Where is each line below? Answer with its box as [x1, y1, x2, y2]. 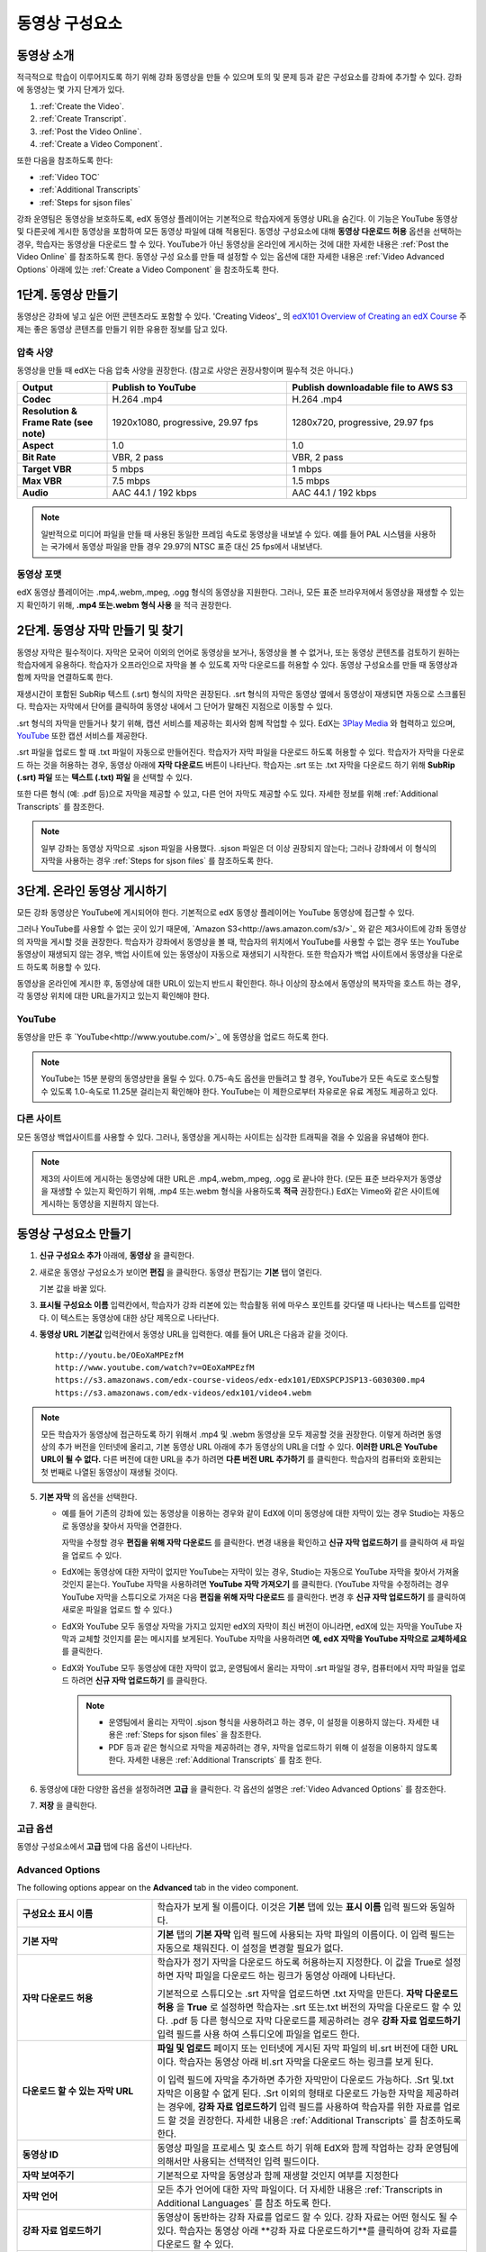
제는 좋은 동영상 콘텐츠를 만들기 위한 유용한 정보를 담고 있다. [16, 323, 229, 334]
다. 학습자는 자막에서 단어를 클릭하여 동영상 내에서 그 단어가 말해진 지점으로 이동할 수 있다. [16, 701, 333, 712]
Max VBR [22, 475, 63, 487]
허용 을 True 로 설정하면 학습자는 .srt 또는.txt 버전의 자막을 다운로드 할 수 [157, 2001, 451, 2013]
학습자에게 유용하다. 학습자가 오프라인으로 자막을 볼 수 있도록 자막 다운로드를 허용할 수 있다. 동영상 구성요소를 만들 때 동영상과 [16, 658, 458, 670]
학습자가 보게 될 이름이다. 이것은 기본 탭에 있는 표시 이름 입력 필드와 [157, 1901, 427, 1913]
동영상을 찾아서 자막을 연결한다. [70, 1521, 182, 1531]
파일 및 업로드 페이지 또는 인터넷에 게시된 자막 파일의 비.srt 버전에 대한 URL [157, 2041, 459, 2054]
